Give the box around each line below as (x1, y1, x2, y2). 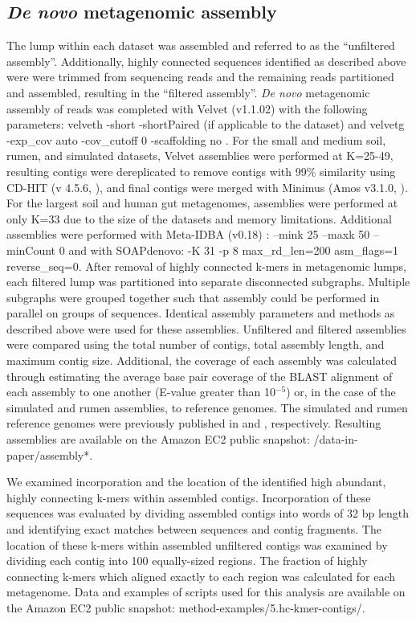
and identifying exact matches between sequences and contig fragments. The (6, 521, 381, 538)
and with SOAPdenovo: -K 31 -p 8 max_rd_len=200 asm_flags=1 (68, 241, 399, 258)
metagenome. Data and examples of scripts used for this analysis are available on (6, 583, 406, 600)
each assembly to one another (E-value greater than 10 (6, 383, 275, 400)
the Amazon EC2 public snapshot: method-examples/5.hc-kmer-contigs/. (6, 599, 365, 616)
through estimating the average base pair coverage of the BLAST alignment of (6, 367, 393, 384)
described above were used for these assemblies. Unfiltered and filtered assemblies (6, 320, 406, 337)
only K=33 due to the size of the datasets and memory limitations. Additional (6, 210, 392, 227)
